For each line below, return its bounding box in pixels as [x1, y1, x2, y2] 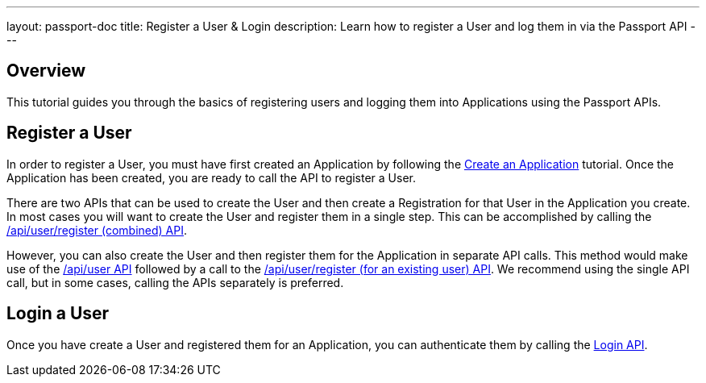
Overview [6, 60, 86, 81]
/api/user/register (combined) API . [6, 223, 187, 237]
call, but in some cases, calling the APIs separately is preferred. [6, 275, 344, 289]
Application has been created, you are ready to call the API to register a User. [6, 170, 417, 185]
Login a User [6, 303, 110, 324]
